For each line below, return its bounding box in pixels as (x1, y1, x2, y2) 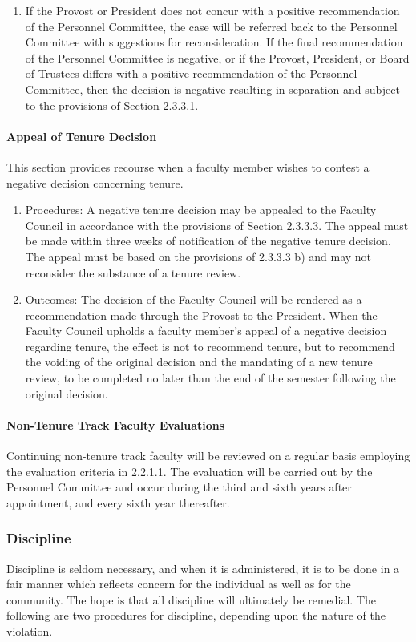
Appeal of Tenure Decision (6, 127, 157, 144)
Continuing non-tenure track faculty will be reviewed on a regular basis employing (6, 447, 410, 464)
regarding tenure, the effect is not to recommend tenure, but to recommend (25, 337, 395, 354)
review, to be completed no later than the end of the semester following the (25, 369, 396, 386)
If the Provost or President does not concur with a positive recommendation (25, 2, 400, 18)
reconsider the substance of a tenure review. (25, 264, 241, 281)
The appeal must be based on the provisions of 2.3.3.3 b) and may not (25, 248, 372, 264)
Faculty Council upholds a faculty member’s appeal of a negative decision (25, 322, 387, 339)
